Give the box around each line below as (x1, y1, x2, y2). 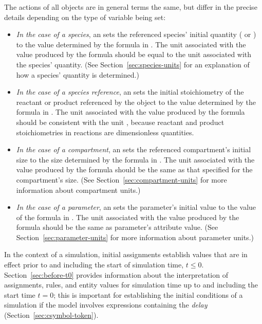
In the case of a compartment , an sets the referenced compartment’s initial (16, 144, 251, 155)
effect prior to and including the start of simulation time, (4, 259, 184, 270)
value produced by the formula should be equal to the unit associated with (16, 49, 252, 60)
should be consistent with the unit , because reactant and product (16, 116, 224, 127)
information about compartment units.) (16, 184, 141, 195)
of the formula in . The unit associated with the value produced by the (16, 211, 239, 222)
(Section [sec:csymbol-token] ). (4, 310, 99, 320)
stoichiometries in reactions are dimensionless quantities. (16, 127, 194, 137)
